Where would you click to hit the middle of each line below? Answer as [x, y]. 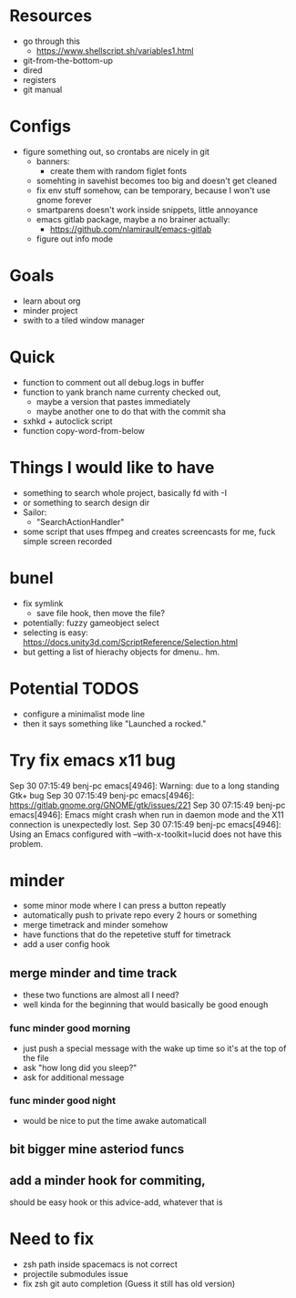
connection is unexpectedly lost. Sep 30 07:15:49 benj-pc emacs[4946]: [145, 824]
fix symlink [43, 603]
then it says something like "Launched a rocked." [114, 723]
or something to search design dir [86, 502]
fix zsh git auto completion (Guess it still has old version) [129, 1283]
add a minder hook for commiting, [108, 1180]
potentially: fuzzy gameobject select [91, 623]
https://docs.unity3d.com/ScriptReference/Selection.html [130, 642]
